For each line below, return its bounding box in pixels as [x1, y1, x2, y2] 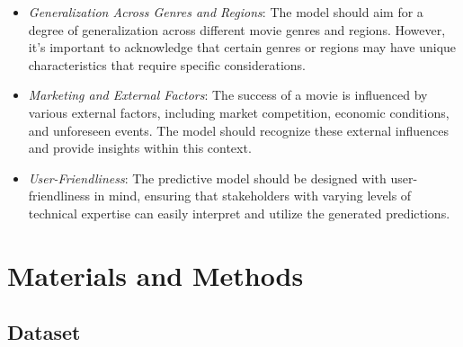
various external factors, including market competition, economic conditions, [28, 102, 450, 121]
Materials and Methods [7, 256, 304, 293]
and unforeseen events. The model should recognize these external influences [28, 120, 449, 139]
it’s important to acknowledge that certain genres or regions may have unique [28, 38, 457, 57]
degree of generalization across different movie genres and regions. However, [28, 20, 446, 39]
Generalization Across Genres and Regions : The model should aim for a [28, 3, 423, 21]
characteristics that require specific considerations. [28, 55, 306, 74]
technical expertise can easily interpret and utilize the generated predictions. [28, 203, 450, 222]
